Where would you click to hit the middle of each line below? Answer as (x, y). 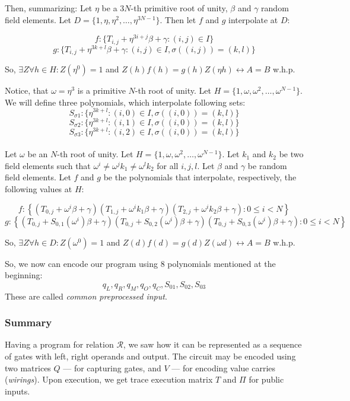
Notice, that (27, 90)
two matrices (28, 367)
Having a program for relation (59, 344)
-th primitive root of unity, (179, 8)
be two (291, 154)
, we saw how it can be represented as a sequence (212, 344)
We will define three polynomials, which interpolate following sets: (125, 102)
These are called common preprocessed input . (86, 296)
